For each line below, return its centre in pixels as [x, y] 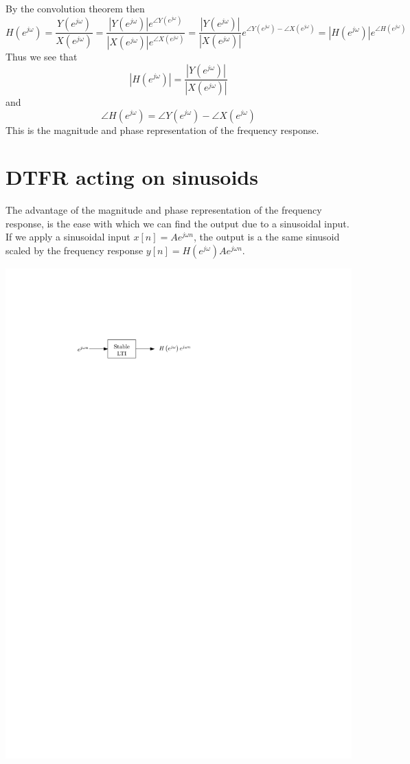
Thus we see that [42, 57]
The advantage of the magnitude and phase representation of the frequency [164, 210]
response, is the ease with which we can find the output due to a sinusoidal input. [178, 223]
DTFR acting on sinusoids [132, 177]
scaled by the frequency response [75, 250]
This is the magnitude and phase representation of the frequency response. [162, 130]
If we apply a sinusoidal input [68, 237]
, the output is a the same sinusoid [267, 237]
